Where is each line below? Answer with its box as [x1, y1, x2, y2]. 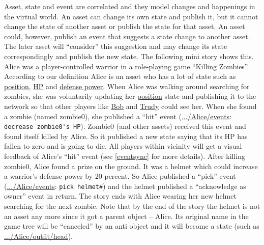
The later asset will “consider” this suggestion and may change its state [4, 41, 227, 51]
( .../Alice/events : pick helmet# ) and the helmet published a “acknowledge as [4, 180, 246, 191]
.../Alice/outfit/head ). [4, 230, 73, 241]
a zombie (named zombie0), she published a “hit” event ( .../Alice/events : [4, 111, 232, 121]
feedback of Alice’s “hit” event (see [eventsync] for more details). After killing [4, 150, 246, 161]
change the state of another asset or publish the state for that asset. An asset [4, 21, 245, 32]
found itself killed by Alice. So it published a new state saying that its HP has [4, 130, 248, 141]
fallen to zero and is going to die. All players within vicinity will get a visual [4, 141, 242, 151]
